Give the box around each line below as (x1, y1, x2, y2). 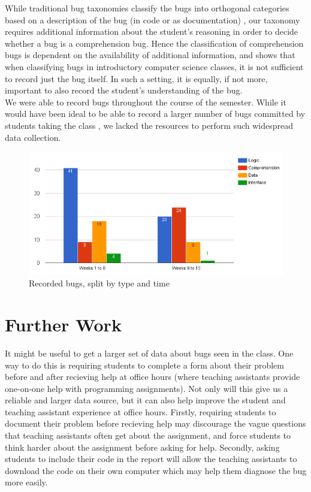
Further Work (5, 312, 122, 336)
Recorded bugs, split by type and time (29, 277, 170, 289)
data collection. (5, 131, 61, 143)
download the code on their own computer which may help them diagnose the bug (5, 464, 307, 476)
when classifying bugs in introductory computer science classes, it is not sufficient (5, 60, 304, 73)
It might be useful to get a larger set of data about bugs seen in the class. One (5, 346, 294, 359)
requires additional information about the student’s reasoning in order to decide (5, 25, 298, 38)
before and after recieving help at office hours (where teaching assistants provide (5, 370, 300, 383)
